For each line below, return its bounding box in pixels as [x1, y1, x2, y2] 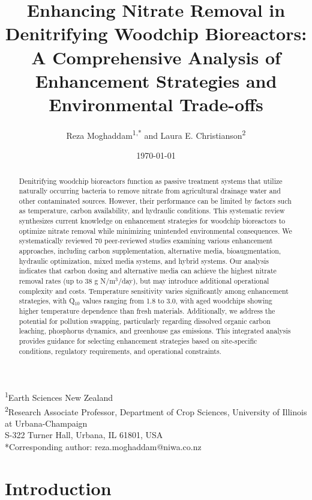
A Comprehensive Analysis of [31, 44, 281, 69]
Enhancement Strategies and [35, 68, 277, 93]
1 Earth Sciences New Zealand [5, 389, 113, 403]
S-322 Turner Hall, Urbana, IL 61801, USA [5, 428, 163, 441]
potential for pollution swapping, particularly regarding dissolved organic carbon [19, 316, 271, 326]
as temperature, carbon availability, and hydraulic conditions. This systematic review [19, 206, 285, 216]
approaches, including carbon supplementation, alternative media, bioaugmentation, [19, 246, 281, 256]
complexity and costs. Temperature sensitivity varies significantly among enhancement [19, 285, 289, 296]
